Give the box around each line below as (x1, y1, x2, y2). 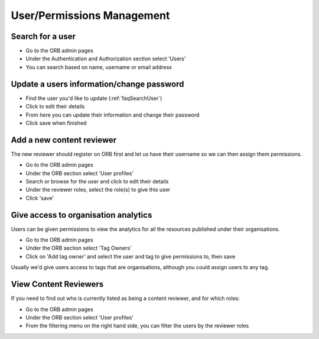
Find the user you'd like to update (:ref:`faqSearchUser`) (25, 95, 162, 102)
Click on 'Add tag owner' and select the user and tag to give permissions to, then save (25, 253, 236, 260)
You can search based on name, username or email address (25, 63, 172, 70)
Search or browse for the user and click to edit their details (25, 178, 169, 185)
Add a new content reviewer (11, 135, 117, 145)
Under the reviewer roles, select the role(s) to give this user (25, 186, 171, 193)
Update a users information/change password (11, 79, 184, 89)
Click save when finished (25, 119, 87, 127)
